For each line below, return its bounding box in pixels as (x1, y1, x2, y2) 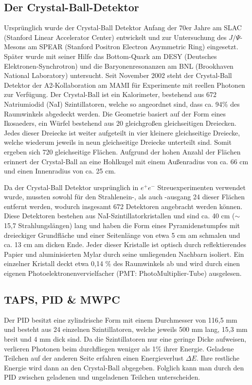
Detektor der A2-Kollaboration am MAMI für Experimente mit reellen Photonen (4, 79, 245, 90)
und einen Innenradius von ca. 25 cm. (4, 166, 116, 176)
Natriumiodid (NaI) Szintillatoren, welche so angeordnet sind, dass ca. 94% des (4, 98, 240, 109)
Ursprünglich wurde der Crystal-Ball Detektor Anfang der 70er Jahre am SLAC (4, 22, 242, 33)
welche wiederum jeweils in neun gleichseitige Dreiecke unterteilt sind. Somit (4, 137, 232, 147)
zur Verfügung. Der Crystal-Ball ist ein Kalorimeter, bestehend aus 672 (4, 89, 216, 99)
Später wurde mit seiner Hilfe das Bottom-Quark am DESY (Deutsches (4, 51, 217, 61)
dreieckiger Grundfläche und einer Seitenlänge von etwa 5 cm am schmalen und (4, 230, 240, 240)
